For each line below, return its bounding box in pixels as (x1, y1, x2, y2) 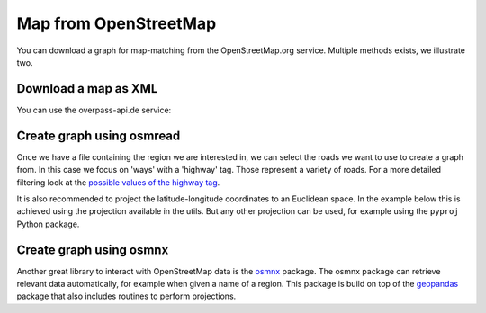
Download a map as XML (16, 81, 158, 96)
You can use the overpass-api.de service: (16, 104, 172, 115)
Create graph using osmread (16, 128, 181, 143)
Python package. (16, 219, 80, 229)
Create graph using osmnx (16, 242, 169, 257)
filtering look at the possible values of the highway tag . (16, 176, 220, 188)
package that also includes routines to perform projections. (16, 291, 237, 301)
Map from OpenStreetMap (16, 13, 217, 33)
